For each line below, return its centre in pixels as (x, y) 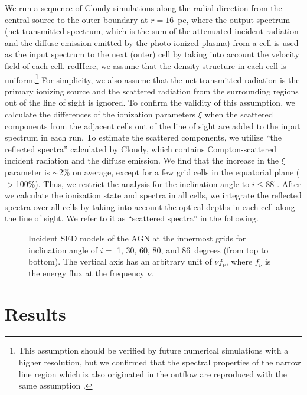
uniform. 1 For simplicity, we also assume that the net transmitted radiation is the (152, 79)
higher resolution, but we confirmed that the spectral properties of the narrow (160, 362)
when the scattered (239, 114)
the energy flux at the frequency (86, 272)
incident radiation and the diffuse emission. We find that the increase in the (142, 160)
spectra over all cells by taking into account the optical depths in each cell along (150, 206)
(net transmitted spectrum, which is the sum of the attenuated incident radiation (152, 31)
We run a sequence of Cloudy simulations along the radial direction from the (143, 8)
